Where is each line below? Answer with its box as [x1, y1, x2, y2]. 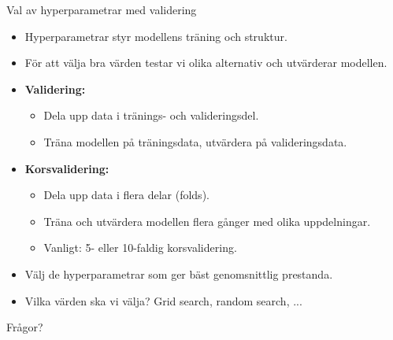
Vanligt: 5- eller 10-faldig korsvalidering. [43, 239, 237, 256]
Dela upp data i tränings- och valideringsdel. [43, 107, 259, 124]
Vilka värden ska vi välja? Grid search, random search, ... [24, 292, 302, 309]
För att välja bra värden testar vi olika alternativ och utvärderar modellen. [24, 54, 387, 71]
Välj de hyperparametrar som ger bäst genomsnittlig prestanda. [24, 265, 333, 282]
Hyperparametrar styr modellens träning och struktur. [24, 28, 287, 44]
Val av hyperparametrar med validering [6, 2, 197, 17]
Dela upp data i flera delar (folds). [43, 187, 209, 203]
